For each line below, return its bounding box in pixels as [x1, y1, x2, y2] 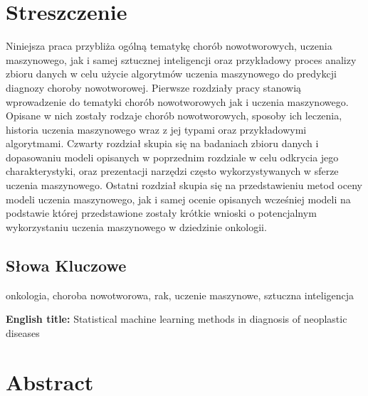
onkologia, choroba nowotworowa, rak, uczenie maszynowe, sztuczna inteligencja [6, 287, 354, 302]
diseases [6, 325, 40, 340]
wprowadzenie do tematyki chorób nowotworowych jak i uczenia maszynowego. [6, 94, 349, 109]
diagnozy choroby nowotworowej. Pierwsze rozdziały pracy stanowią [6, 80, 302, 95]
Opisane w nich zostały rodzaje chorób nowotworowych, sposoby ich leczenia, [6, 108, 342, 123]
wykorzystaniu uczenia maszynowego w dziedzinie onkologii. [6, 219, 267, 234]
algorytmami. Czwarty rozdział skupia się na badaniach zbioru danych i [6, 136, 319, 151]
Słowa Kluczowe [6, 254, 127, 276]
